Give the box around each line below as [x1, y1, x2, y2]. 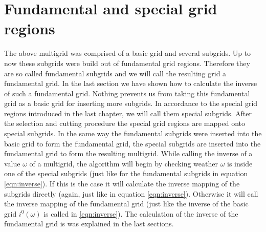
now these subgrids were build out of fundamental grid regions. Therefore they [4, 57, 250, 68]
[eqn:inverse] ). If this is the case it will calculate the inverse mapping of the [4, 178, 240, 189]
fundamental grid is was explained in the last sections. [4, 218, 174, 229]
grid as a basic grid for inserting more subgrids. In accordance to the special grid [4, 98, 258, 109]
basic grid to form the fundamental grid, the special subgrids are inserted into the [4, 138, 261, 149]
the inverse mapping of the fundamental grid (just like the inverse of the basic [4, 198, 249, 209]
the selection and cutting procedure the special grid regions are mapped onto [4, 118, 245, 129]
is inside [227, 158, 253, 168]
